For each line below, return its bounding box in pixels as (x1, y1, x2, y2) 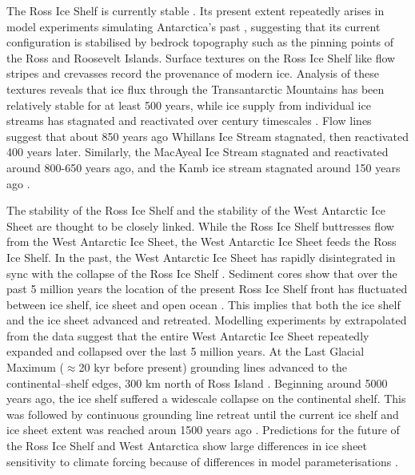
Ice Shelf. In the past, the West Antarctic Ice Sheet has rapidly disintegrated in (6, 248, 396, 265)
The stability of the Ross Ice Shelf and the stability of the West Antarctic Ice (6, 202, 385, 219)
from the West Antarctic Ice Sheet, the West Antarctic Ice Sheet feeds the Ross (6, 233, 397, 250)
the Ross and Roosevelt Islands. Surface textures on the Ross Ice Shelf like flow (6, 49, 396, 66)
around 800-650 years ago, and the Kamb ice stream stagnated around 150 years (6, 159, 401, 175)
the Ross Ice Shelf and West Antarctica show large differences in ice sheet (6, 437, 368, 454)
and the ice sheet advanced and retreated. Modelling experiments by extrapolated (6, 312, 407, 328)
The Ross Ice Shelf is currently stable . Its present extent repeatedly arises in (6, 2, 385, 18)
